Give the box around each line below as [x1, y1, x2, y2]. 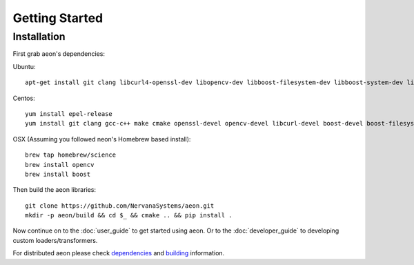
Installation [12, 30, 66, 43]
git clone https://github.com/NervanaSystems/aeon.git [25, 202, 215, 210]
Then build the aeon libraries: [12, 186, 97, 194]
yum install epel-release [25, 110, 113, 117]
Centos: [12, 94, 35, 102]
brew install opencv [25, 161, 95, 168]
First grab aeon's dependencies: [12, 50, 105, 58]
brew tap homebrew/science [25, 151, 117, 159]
